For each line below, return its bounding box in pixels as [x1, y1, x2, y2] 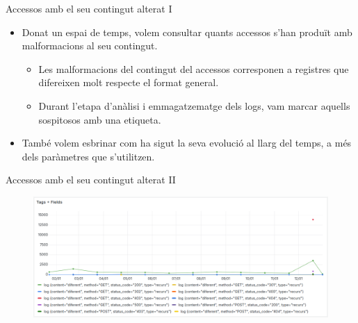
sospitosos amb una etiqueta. [38, 112, 161, 126]
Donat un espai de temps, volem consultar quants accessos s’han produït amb [22, 24, 352, 39]
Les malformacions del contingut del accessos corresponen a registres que [38, 61, 349, 76]
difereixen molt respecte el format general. [38, 75, 219, 90]
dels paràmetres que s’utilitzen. [22, 149, 155, 163]
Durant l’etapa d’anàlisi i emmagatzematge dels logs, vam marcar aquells [38, 98, 350, 113]
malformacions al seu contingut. [22, 38, 158, 53]
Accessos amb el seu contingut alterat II [6, 172, 176, 187]
